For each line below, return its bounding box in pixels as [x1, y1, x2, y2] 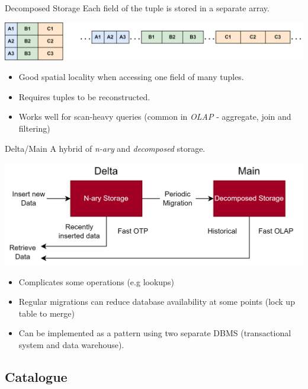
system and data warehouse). [18, 339, 124, 351]
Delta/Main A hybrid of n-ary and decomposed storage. [5, 142, 206, 154]
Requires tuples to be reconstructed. [18, 90, 150, 103]
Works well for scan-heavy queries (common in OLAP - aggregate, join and [18, 110, 291, 123]
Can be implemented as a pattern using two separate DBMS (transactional [18, 327, 291, 339]
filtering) [18, 122, 50, 134]
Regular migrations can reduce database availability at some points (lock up [18, 295, 295, 308]
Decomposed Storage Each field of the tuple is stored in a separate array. [5, 2, 269, 14]
